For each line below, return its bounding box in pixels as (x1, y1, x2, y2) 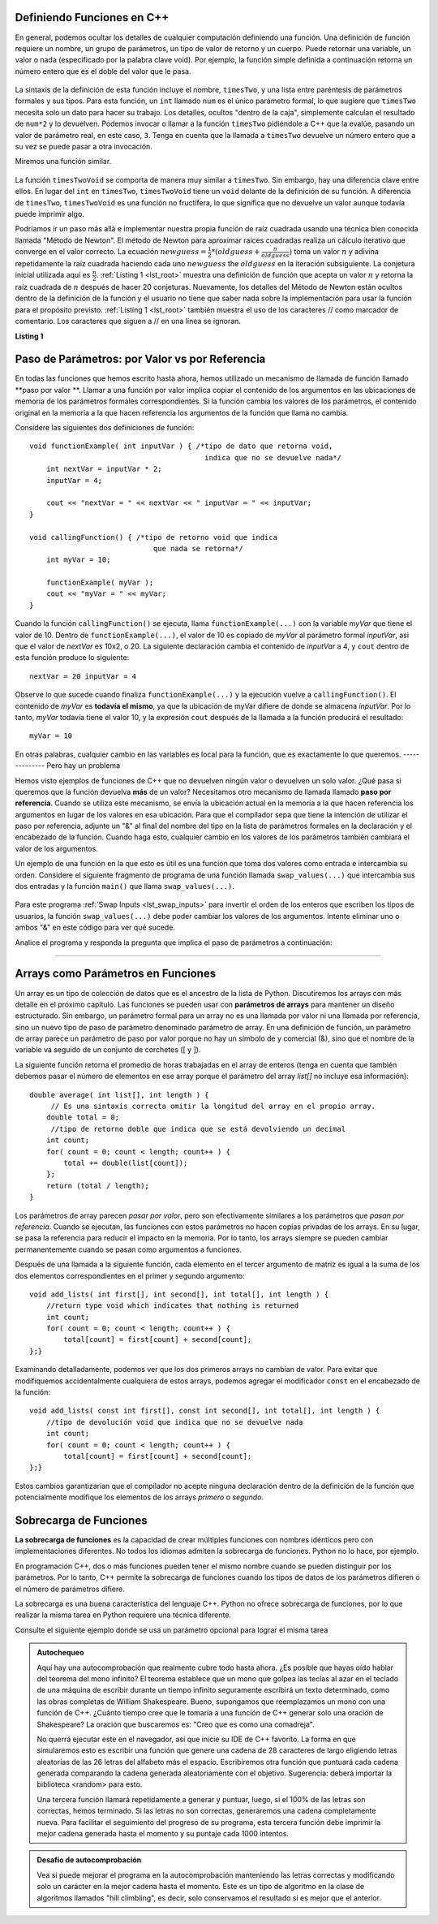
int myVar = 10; (45, 555, 111, 564)
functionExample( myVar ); (45, 578, 154, 588)
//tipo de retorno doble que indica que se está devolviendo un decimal (50, 1124, 346, 1133)
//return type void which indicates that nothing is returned (45, 1301, 299, 1310)
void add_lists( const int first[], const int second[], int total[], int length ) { (29, 1406, 380, 1416)
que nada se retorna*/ (152, 544, 243, 553)
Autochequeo (36, 1648, 84, 1658)
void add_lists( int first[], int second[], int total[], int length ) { (29, 1289, 329, 1299)
